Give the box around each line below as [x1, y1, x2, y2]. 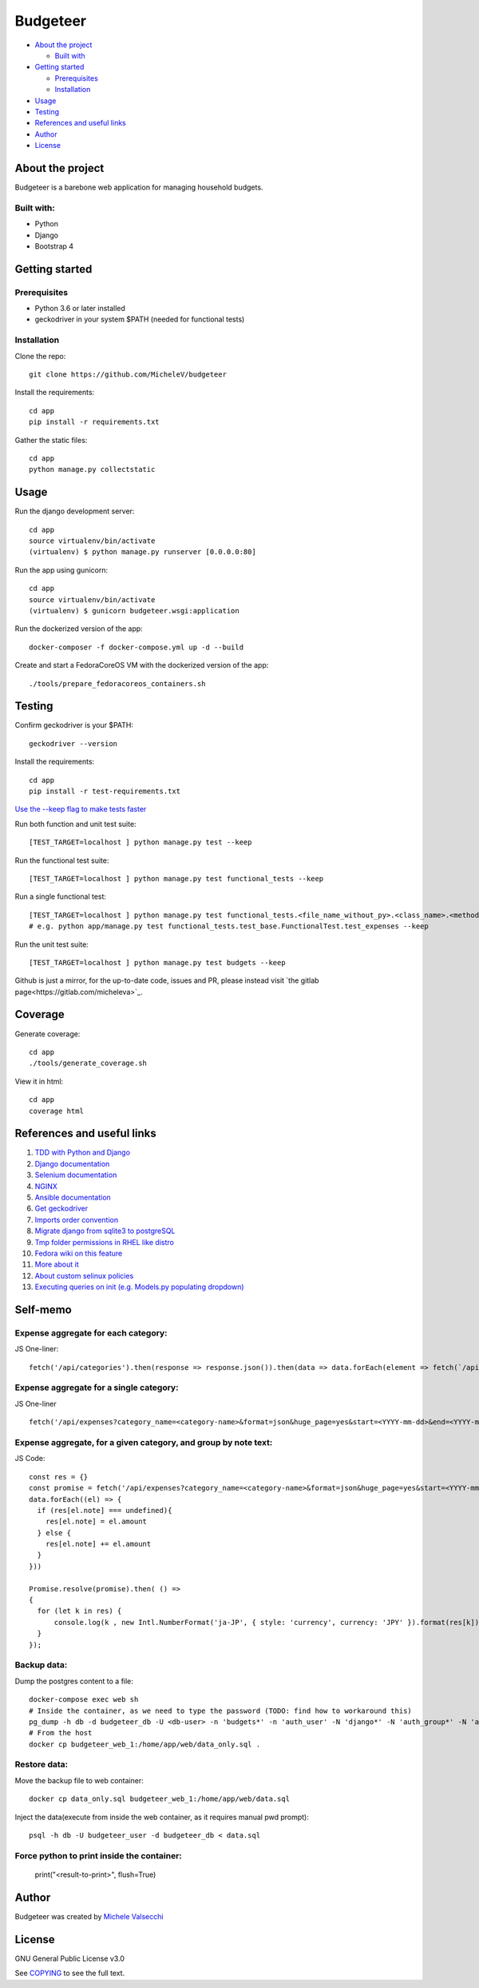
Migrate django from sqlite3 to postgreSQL [34, 1226, 176, 1236]
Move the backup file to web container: [14, 1775, 144, 1785]
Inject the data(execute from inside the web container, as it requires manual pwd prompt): [14, 1812, 309, 1822]
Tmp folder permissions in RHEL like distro [34, 1237, 175, 1247]
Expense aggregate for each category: [14, 1327, 168, 1339]
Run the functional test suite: [14, 856, 109, 865]
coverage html [29, 1106, 84, 1116]
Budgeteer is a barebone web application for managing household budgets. [14, 182, 263, 192]
